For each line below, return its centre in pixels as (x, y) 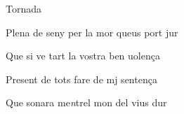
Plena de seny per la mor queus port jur (92, 32)
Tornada (24, 8)
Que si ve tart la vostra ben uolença (83, 56)
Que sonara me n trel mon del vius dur (86, 102)
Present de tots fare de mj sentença (81, 79)
